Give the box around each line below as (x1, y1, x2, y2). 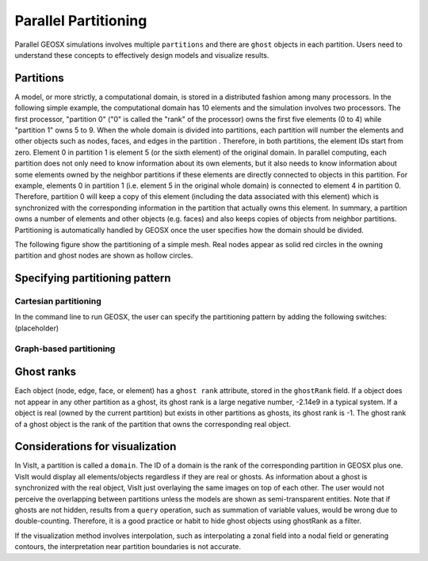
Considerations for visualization (14, 440, 177, 453)
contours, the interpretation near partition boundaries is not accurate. (14, 542, 242, 551)
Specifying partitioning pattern (14, 272, 171, 285)
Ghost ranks (14, 365, 77, 379)
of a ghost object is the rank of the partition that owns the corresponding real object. (14, 419, 291, 429)
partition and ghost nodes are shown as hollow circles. (14, 250, 193, 261)
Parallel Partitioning (14, 12, 147, 29)
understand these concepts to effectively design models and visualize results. (14, 50, 269, 59)
